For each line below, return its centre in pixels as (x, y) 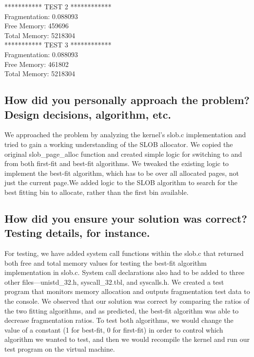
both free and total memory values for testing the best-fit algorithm (106, 262)
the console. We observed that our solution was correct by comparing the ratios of (127, 301)
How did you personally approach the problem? (127, 100)
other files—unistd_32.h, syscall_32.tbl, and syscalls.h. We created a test (114, 282)
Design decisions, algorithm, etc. (88, 114)
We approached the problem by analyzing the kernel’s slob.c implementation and (125, 135)
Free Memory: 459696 (37, 26)
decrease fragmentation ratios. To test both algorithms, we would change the (119, 320)
